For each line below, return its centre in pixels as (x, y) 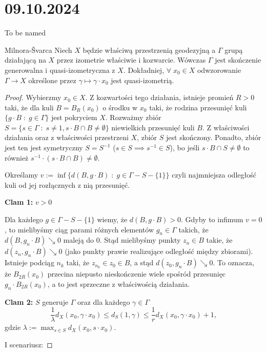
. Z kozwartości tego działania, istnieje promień (159, 97)
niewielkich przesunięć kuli (153, 127)
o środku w (120, 107)
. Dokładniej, (144, 70)
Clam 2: (19, 301)
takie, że (219, 240)
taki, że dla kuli (29, 107)
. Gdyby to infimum (212, 219)
